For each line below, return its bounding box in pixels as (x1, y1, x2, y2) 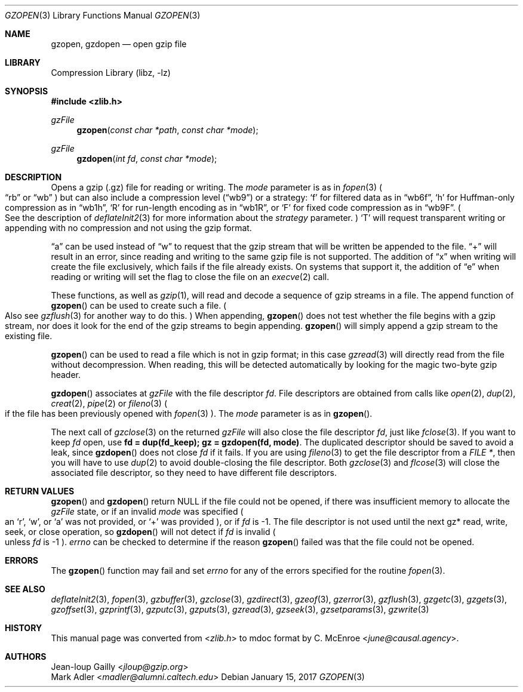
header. (51, 370, 81, 380)
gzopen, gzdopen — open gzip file (51, 39, 187, 49)
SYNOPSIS (5, 86, 48, 96)
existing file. (5, 331, 53, 341)
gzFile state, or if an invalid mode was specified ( (51, 506, 244, 516)
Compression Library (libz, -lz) (51, 67, 171, 78)
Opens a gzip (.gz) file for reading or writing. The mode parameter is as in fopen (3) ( (51, 182, 383, 192)
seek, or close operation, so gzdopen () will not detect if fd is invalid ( (5, 527, 276, 537)
